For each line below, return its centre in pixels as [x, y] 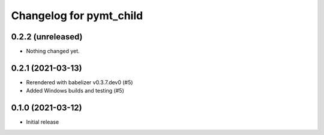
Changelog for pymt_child [77, 16]
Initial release [43, 122]
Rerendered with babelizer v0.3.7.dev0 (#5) [79, 82]
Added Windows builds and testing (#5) [75, 91]
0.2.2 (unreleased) [47, 37]
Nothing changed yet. [53, 51]
